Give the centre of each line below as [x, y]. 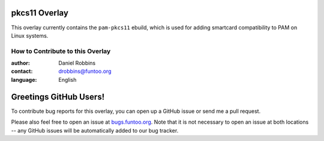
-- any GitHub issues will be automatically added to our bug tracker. [95, 130]
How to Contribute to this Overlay [61, 51]
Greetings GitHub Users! [58, 96]
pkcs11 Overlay [40, 13]
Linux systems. [30, 35]
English [67, 79]
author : [20, 63]
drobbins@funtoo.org [85, 71]
